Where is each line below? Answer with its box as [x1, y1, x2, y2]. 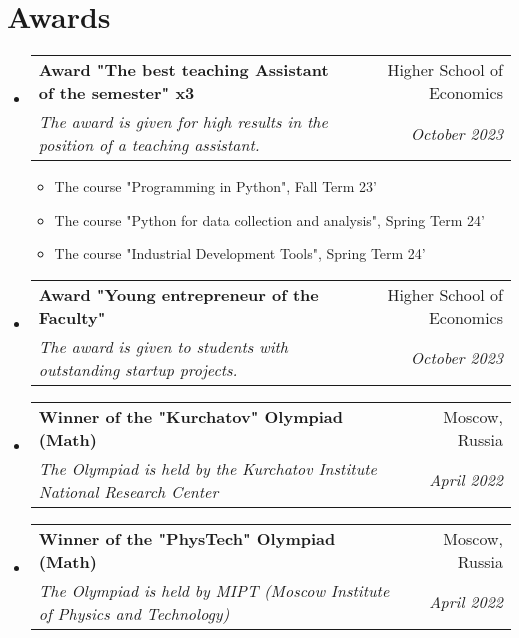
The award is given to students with [38, 334, 289, 358]
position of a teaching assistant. [38, 133, 260, 157]
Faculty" [38, 305, 106, 329]
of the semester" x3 [38, 81, 195, 105]
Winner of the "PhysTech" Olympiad [38, 526, 336, 550]
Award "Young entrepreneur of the [38, 282, 319, 306]
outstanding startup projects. [38, 357, 238, 381]
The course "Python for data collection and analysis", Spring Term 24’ [54, 209, 485, 230]
